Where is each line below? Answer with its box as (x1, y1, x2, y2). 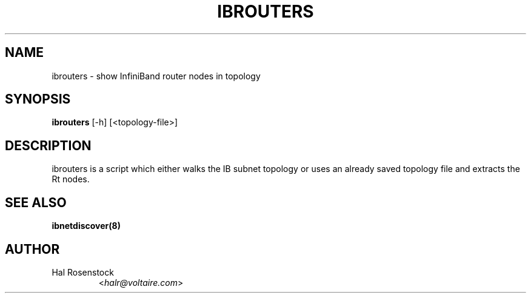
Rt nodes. (52, 174, 90, 185)
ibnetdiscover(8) (52, 220, 121, 231)
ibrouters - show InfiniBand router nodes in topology (52, 70, 261, 81)
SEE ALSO (5, 194, 67, 210)
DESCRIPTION (5, 137, 92, 153)
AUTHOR (5, 241, 60, 257)
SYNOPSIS (5, 91, 71, 107)
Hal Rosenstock (52, 267, 114, 277)
